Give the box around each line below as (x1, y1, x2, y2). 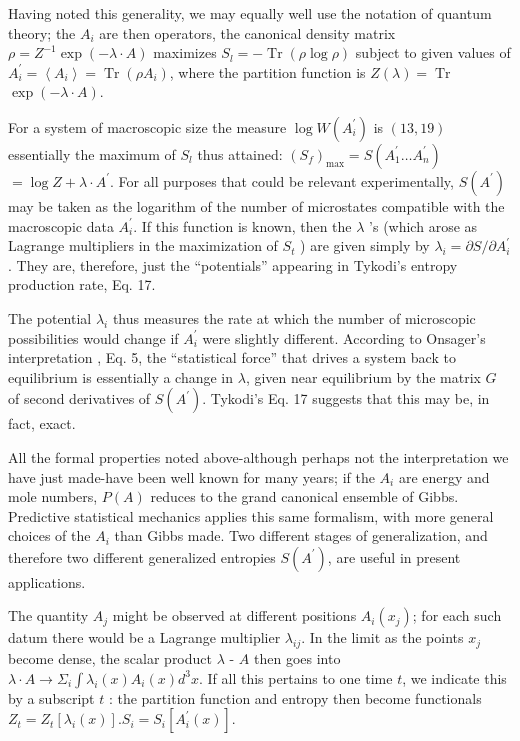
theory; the (8, 22, 76, 43)
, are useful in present (327, 546, 461, 567)
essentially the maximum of (8, 143, 176, 164)
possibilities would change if (8, 327, 179, 348)
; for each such (412, 605, 502, 626)
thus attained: (197, 143, 283, 164)
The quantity (8, 605, 89, 626)
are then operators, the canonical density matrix (99, 22, 396, 43)
